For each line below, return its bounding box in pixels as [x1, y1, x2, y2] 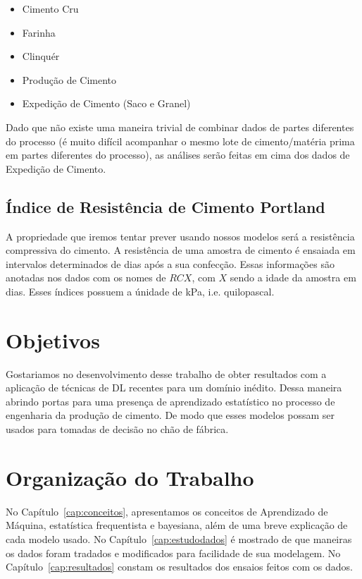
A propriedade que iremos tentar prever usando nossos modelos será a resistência [6, 228, 355, 243]
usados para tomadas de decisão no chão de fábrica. [6, 422, 229, 437]
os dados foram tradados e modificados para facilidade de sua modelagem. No [6, 545, 341, 560]
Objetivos [6, 325, 100, 354]
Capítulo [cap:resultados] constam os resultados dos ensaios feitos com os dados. [6, 559, 353, 574]
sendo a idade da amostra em [230, 270, 356, 285]
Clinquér [22, 49, 60, 63]
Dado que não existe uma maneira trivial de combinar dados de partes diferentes [6, 119, 354, 134]
